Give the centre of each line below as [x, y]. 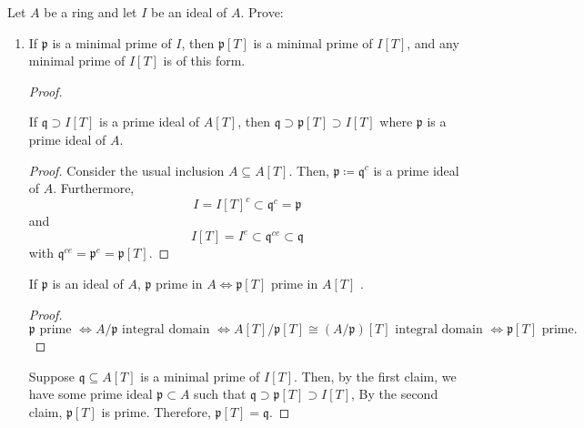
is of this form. [204, 61]
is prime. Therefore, [156, 411]
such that [220, 394]
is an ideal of [88, 283]
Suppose [52, 376]
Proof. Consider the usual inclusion [126, 170]
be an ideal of [189, 12]
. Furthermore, [94, 188]
